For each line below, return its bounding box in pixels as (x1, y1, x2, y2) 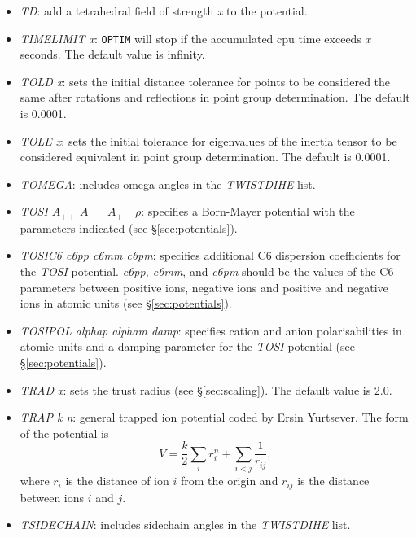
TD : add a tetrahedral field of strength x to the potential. (20, 2, 308, 19)
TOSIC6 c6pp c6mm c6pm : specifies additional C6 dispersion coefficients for (20, 247, 401, 264)
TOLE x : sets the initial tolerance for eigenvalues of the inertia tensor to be (20, 132, 397, 149)
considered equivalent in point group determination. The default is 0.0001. (20, 148, 391, 165)
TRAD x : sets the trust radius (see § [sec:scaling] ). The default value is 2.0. (20, 381, 392, 398)
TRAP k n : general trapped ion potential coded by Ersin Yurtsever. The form (20, 409, 409, 426)
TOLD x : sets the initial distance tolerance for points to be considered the (20, 72, 391, 90)
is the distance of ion (65, 472, 169, 489)
